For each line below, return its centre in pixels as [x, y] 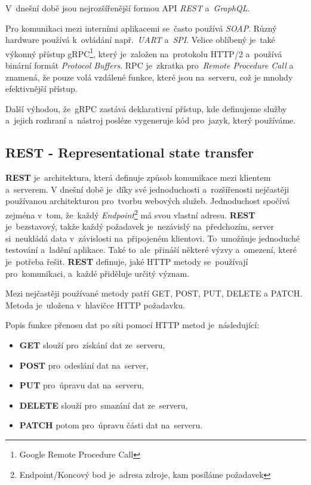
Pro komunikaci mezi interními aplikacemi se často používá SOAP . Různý [141, 28]
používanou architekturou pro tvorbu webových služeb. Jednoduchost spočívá [148, 201]
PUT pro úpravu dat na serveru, [82, 385]
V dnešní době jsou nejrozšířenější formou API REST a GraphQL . [128, 8]
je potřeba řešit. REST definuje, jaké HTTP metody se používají [127, 262]
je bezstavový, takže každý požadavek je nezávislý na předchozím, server [140, 226]
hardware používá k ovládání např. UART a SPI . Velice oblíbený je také [140, 40]
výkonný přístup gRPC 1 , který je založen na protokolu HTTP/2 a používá [144, 52]
